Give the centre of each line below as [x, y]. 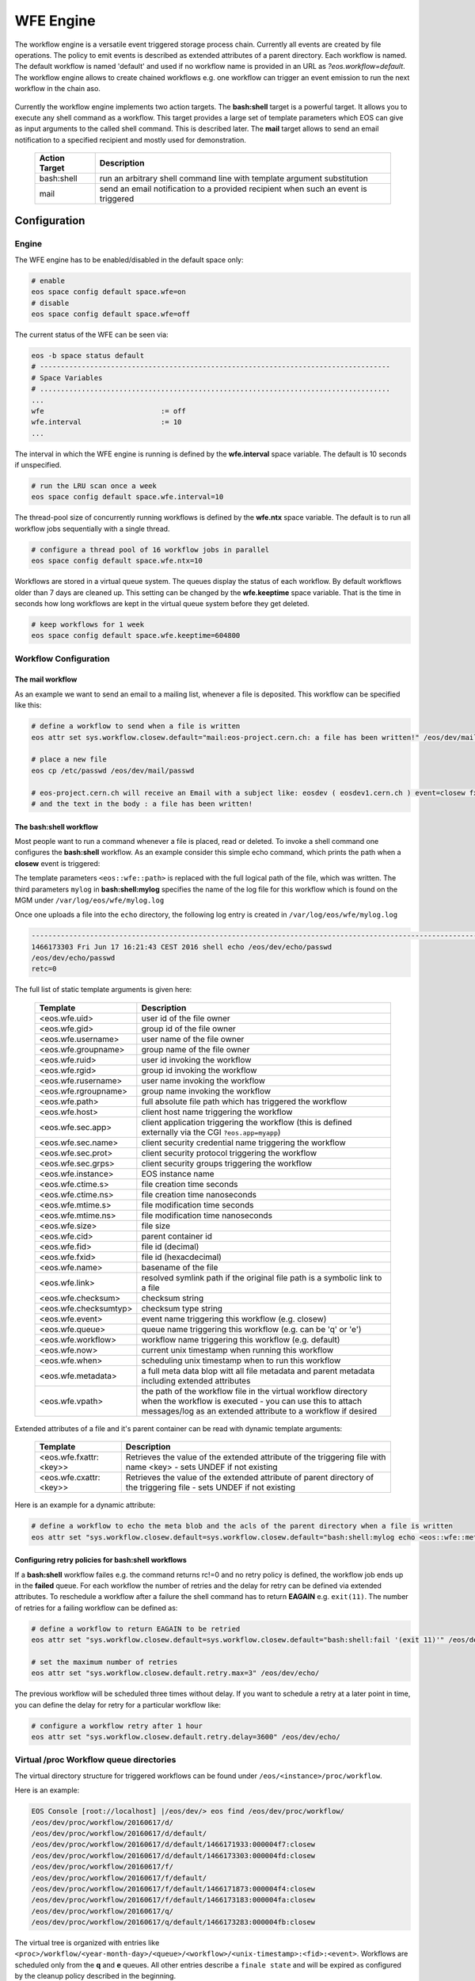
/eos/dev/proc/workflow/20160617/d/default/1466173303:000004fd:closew [173, 1855]
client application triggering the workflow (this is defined [247, 1122]
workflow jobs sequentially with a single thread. [92, 529]
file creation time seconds [190, 1184]
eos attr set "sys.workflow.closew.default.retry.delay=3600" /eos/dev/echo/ [186, 1737]
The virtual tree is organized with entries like [87, 1943]
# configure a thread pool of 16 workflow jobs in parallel [150, 550]
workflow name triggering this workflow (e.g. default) [241, 1339]
